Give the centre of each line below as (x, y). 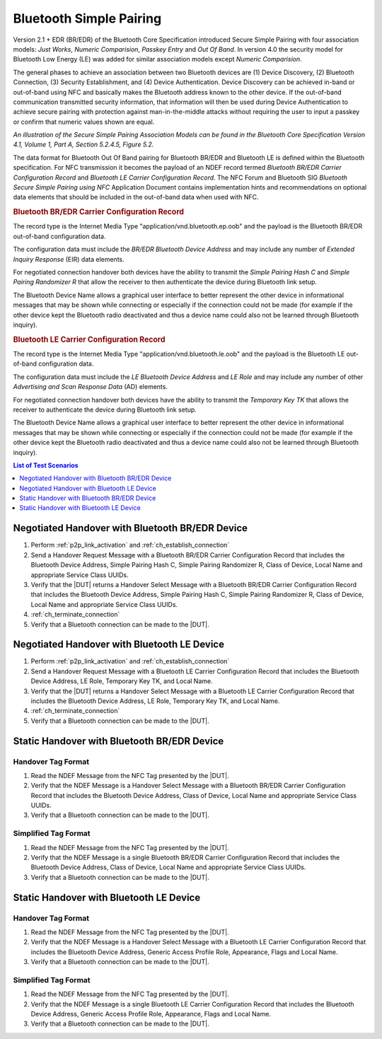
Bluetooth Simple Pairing (87, 18)
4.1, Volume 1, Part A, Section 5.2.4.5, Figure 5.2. (83, 144)
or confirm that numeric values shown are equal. (84, 122)
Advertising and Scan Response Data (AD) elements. (90, 387)
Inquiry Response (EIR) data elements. (69, 259)
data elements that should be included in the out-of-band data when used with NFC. (136, 197)
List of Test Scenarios (46, 465)
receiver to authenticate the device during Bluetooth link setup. (105, 410)
